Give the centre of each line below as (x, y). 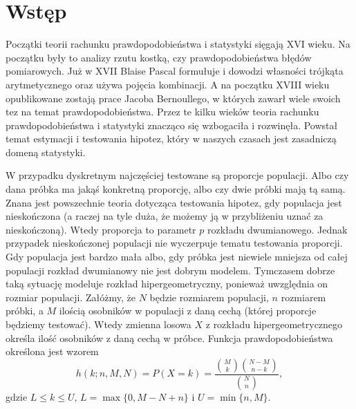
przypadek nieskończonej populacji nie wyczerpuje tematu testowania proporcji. (174, 243)
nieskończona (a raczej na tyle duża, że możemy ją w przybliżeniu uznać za (165, 216)
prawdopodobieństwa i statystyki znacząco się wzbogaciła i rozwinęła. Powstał (172, 125)
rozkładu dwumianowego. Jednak (277, 229)
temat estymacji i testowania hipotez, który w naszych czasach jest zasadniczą (171, 139)
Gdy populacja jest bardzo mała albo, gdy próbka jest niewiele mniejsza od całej (177, 257)
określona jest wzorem (52, 351)
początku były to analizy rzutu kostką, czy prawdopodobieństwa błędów (159, 57)
